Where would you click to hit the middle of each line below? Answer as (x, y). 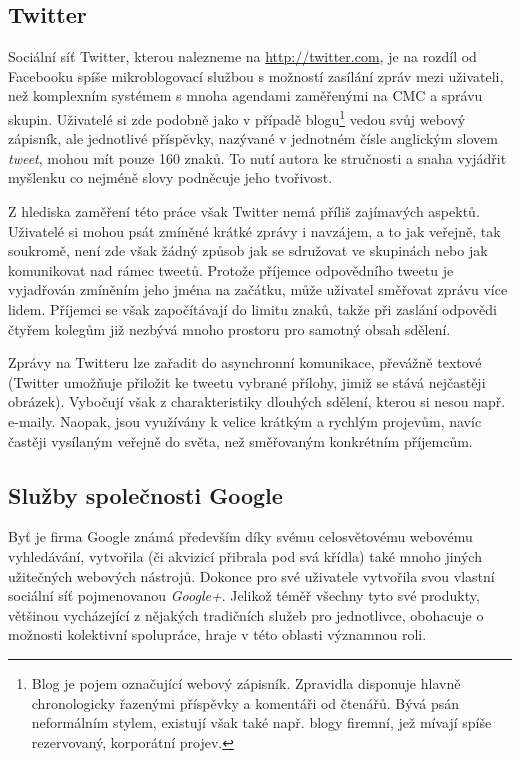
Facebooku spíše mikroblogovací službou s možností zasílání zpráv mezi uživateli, (256, 75)
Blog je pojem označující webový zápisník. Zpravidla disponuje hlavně (246, 682)
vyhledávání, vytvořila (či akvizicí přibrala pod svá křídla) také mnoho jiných (245, 555)
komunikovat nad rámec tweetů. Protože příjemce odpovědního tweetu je (231, 269)
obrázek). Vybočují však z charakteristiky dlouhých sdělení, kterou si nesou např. (257, 401)
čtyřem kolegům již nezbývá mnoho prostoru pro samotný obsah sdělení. (229, 328)
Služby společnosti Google (145, 494)
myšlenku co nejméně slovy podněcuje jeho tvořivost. (170, 177)
